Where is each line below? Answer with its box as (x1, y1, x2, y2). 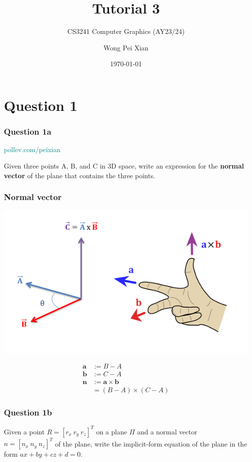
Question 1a (4, 125, 51, 138)
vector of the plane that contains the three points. (4, 170, 156, 180)
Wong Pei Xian (103, 42, 149, 52)
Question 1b (4, 406, 52, 418)
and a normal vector (137, 426, 197, 436)
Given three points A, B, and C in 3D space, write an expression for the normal (4, 160, 244, 170)
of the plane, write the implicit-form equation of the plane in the (55, 438, 247, 448)
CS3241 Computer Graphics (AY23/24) (67, 26, 185, 36)
